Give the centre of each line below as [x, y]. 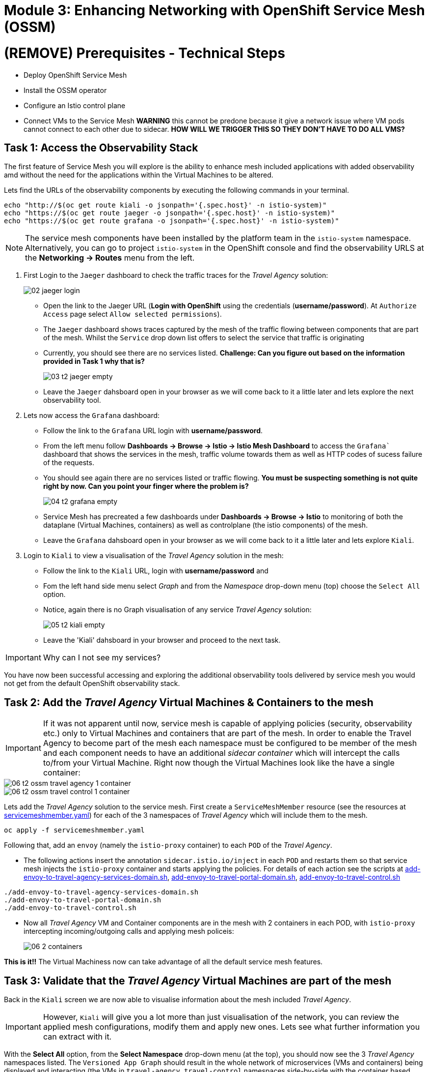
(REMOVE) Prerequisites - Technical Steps [145, 53]
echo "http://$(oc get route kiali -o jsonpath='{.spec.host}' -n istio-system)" [165, 205]
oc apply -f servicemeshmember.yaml [74, 830]
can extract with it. [77, 1037]
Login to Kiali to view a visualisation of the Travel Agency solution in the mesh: [154, 556]
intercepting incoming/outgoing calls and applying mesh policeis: [129, 931]
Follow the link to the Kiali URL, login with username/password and [156, 571]
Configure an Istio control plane [75, 105]
